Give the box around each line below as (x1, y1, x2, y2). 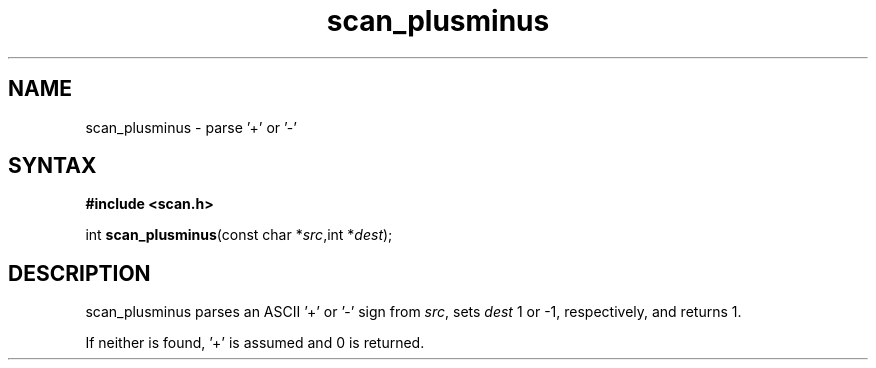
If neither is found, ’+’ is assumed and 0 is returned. (85, 334, 425, 352)
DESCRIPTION (8, 260, 151, 286)
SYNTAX (8, 153, 97, 179)
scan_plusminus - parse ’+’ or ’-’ (85, 118, 297, 136)
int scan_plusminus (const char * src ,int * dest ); (85, 226, 393, 244)
